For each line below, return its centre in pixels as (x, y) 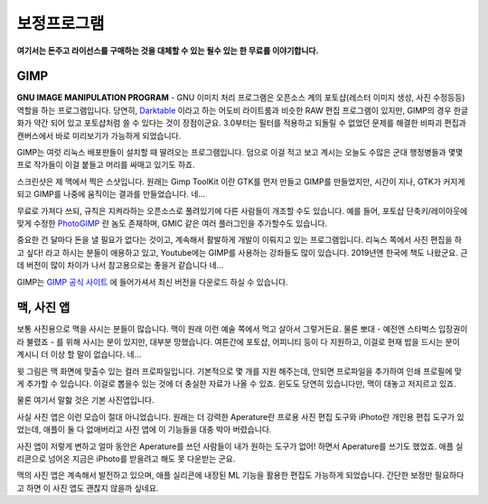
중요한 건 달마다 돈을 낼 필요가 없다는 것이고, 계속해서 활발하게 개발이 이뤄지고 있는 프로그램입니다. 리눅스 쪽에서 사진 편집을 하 (239, 240)
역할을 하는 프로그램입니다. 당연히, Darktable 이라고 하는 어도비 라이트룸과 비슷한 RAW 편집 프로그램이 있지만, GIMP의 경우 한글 (243, 110)
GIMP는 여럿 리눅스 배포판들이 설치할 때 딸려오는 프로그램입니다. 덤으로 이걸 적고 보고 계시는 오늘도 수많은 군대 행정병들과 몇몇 (240, 153)
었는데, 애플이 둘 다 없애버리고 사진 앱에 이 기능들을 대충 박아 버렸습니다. (144, 430)
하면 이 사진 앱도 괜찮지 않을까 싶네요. (92, 488)
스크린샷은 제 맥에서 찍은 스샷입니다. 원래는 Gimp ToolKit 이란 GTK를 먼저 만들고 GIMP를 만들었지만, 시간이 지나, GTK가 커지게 (241, 182)
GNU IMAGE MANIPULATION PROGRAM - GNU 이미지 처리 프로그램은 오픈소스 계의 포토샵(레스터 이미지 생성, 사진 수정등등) (241, 98)
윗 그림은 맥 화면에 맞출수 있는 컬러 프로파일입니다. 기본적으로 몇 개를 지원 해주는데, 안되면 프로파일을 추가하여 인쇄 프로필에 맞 (239, 371)
